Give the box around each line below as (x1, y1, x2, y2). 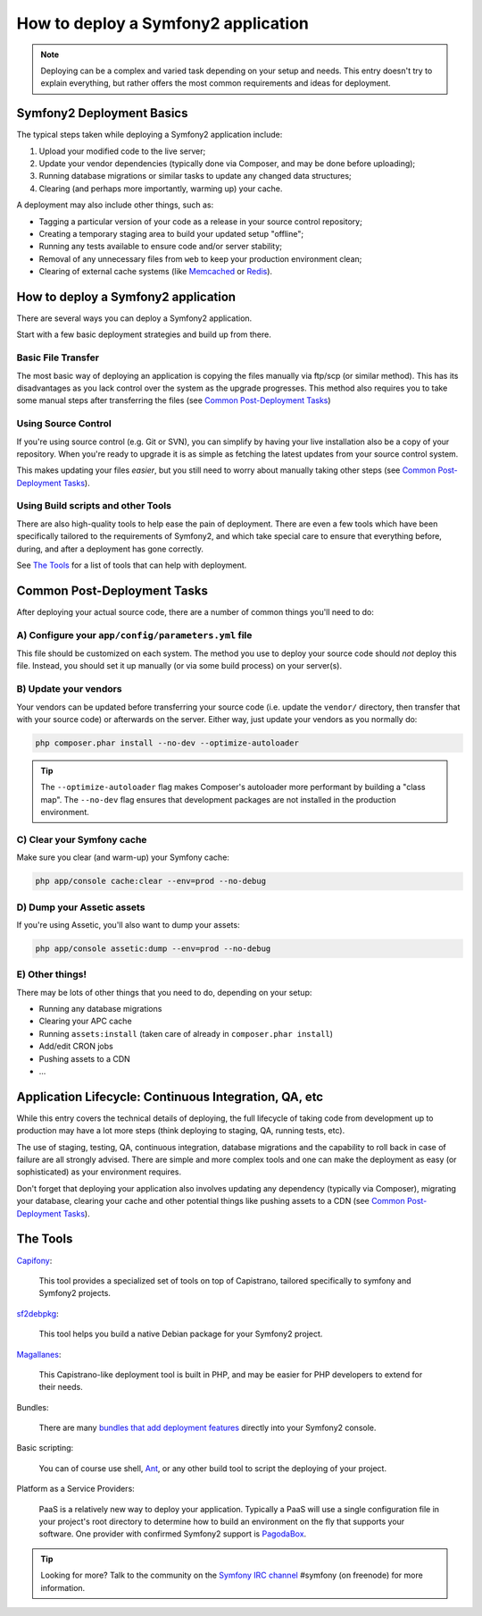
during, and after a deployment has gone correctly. (16, 543, 204, 554)
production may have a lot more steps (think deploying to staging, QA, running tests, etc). (16, 1125, 345, 1136)
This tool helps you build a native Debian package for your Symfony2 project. (38, 1328, 323, 1340)
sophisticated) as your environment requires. (16, 1166, 182, 1177)
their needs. (38, 1382, 84, 1393)
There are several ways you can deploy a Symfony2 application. (16, 313, 253, 324)
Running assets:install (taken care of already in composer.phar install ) (38, 1028, 334, 1039)
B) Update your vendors (16, 683, 122, 695)
